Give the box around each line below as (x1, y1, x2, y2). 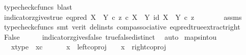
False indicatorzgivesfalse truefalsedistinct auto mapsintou (4, 31, 217, 42)
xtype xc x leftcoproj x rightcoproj (11, 41, 166, 52)
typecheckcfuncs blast (4, 2, 72, 12)
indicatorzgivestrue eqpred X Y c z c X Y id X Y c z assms (4, 11, 242, 22)
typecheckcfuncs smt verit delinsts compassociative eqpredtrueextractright (4, 21, 240, 32)
